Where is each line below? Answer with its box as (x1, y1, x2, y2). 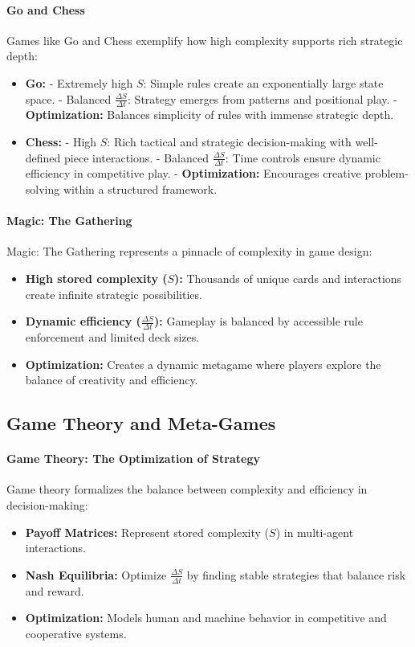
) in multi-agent (275, 523, 354, 540)
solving (25, 181, 60, 198)
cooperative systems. (25, 624, 127, 641)
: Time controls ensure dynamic (225, 149, 380, 166)
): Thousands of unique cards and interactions (174, 270, 402, 286)
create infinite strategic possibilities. (25, 285, 202, 302)
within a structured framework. (63, 181, 218, 198)
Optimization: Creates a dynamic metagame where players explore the (25, 355, 381, 372)
